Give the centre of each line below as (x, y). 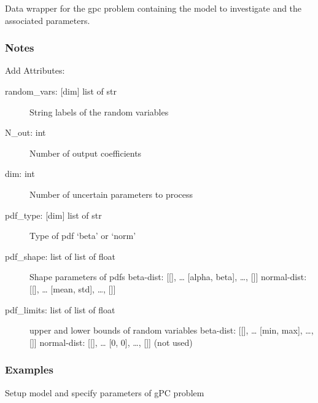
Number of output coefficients (86, 153)
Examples (29, 370)
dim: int (20, 174)
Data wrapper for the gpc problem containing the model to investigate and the (153, 8)
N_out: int (25, 132)
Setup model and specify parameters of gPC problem (105, 392)
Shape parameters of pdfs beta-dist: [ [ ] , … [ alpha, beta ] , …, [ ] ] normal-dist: (168, 277)
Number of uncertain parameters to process (111, 194)
